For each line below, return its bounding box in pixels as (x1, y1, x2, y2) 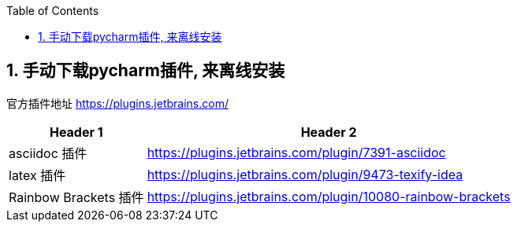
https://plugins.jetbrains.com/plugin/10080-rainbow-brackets (147, 188, 511, 204)
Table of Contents (6, 4, 99, 17)
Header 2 (300, 123, 357, 140)
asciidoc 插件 (9, 145, 87, 161)
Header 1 (49, 123, 103, 140)
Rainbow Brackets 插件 (9, 189, 144, 205)
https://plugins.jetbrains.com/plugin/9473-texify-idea (147, 166, 463, 182)
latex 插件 (9, 167, 66, 183)
